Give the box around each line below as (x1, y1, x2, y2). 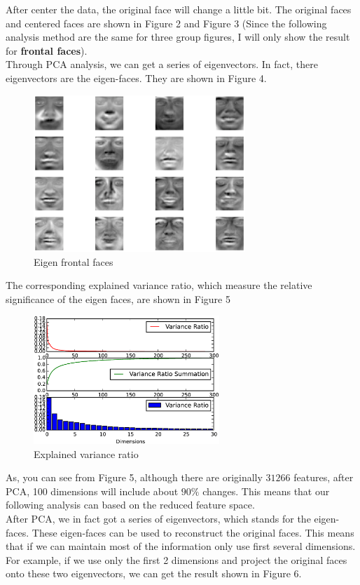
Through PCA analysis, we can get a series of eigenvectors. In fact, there (6, 57, 318, 72)
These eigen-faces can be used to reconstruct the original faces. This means (32, 525, 354, 539)
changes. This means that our (202, 483, 330, 498)
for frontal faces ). (6, 43, 88, 58)
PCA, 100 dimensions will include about (6, 483, 179, 498)
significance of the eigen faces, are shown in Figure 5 (6, 291, 230, 306)
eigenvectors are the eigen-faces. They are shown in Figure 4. (6, 70, 267, 85)
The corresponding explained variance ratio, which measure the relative (6, 278, 312, 292)
